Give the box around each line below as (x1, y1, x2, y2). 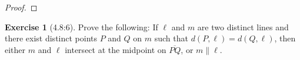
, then (274, 32, 296, 44)
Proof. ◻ (5, 1, 38, 13)
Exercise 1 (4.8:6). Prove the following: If (5, 20, 158, 33)
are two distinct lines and (197, 20, 289, 33)
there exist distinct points (5, 32, 97, 44)
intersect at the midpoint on (65, 43, 166, 55)
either (5, 43, 26, 55)
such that (154, 32, 188, 44)
